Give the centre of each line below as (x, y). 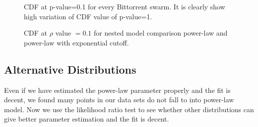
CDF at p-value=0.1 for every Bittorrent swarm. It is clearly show (125, 6)
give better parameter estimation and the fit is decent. (87, 119)
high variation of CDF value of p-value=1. (88, 16)
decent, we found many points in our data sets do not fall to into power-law (119, 100)
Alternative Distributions (70, 69)
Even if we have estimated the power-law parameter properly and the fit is (117, 90)
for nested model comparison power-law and (161, 33)
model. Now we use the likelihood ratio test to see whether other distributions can (129, 109)
